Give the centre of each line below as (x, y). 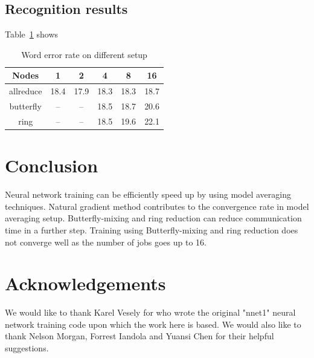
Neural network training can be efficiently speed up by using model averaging (148, 194)
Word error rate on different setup (84, 54)
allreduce (26, 91)
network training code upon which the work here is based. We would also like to (153, 324)
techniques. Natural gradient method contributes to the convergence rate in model (157, 206)
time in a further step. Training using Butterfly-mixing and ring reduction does (152, 229)
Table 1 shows (32, 34)
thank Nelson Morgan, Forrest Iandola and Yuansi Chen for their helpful (139, 336)
